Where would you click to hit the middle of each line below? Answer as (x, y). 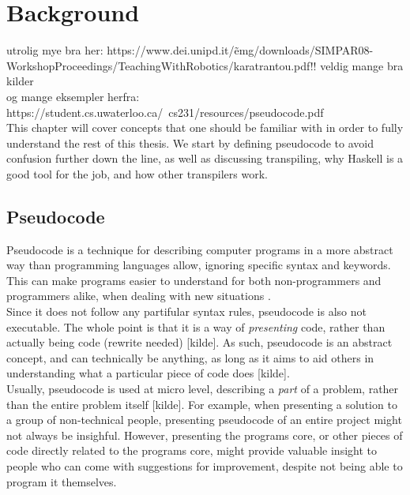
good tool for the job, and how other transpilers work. (137, 173)
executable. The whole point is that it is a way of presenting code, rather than (196, 326)
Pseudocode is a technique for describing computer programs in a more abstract (200, 249)
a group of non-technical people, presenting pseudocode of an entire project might (204, 420)
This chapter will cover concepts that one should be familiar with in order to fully (205, 127)
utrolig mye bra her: (55, 50)
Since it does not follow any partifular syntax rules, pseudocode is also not (186, 311)
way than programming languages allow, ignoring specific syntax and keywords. (199, 265)
